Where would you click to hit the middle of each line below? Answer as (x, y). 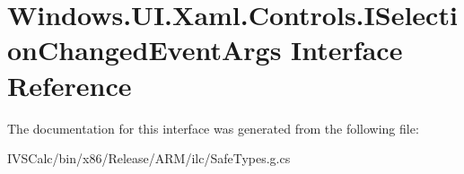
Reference (70, 85)
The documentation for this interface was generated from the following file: (213, 128)
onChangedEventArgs (144, 50)
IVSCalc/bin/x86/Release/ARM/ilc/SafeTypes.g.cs (149, 158)
